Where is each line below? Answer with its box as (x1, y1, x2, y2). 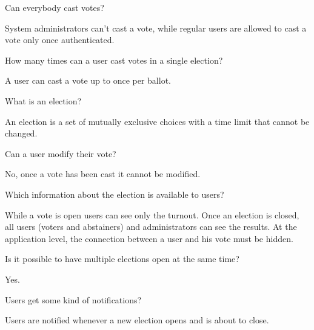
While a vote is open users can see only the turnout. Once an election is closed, (5, 208, 299, 221)
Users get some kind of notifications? (5, 293, 142, 306)
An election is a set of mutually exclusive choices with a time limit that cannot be (5, 115, 310, 127)
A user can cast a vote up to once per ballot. (5, 74, 171, 87)
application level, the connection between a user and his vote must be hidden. (5, 232, 293, 244)
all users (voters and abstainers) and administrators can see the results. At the (5, 220, 297, 233)
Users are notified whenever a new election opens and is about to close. (5, 314, 269, 326)
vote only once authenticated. (5, 33, 115, 46)
